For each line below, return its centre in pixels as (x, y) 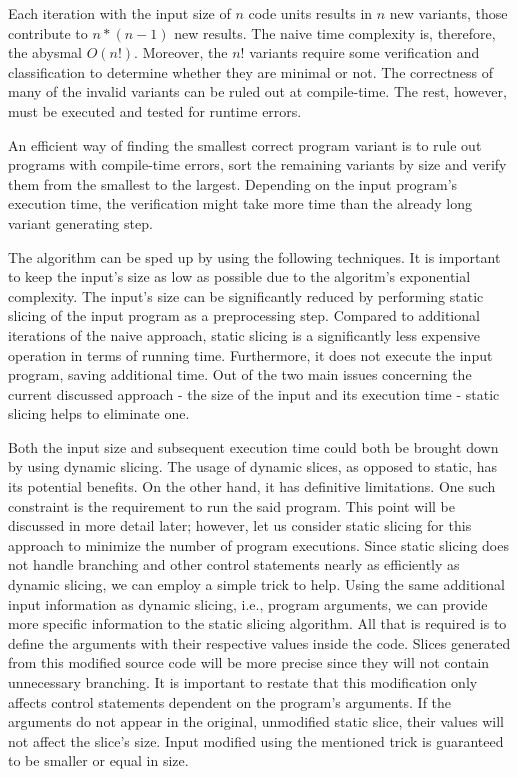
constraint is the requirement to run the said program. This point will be (232, 505)
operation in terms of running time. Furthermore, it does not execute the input (250, 354)
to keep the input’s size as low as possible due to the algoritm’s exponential (239, 276)
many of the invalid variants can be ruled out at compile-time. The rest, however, (257, 91)
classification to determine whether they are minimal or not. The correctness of (251, 71)
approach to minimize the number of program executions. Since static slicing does (258, 544)
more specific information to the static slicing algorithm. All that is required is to (257, 623)
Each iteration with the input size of (119, 13)
